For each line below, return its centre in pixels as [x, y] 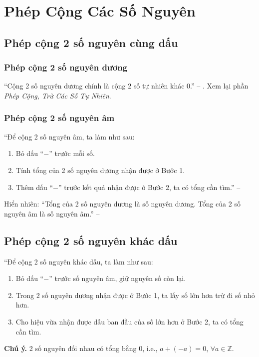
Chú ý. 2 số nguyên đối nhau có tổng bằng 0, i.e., [81, 348]
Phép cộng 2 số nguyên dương [66, 67]
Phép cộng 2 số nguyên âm [59, 118]
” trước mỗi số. [72, 153]
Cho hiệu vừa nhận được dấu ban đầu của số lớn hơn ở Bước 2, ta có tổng [129, 321]
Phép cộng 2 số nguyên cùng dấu [91, 42]
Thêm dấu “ [34, 187]
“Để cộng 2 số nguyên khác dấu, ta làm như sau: [79, 261]
